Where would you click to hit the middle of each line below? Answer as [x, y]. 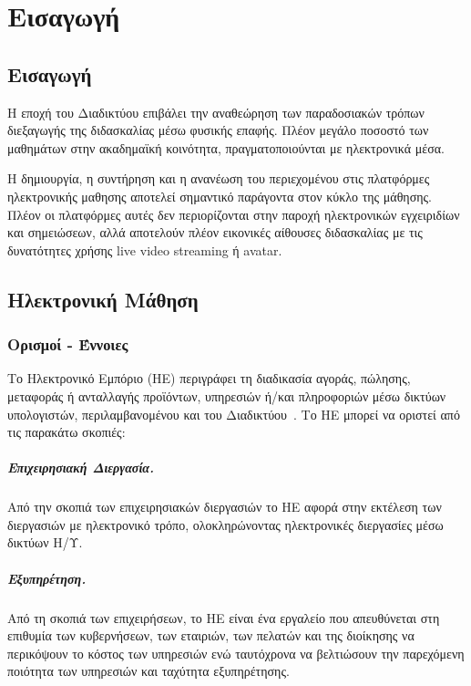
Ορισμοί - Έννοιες [68, 344]
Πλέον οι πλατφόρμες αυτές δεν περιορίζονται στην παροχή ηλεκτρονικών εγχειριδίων [234, 214]
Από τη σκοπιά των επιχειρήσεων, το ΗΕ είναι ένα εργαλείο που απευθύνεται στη [224, 617]
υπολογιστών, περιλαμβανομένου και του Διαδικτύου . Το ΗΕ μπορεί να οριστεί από [234, 414]
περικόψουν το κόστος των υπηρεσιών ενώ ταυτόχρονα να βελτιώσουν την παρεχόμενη [236, 653]
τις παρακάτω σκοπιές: [67, 432]
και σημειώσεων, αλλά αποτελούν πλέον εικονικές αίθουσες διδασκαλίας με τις [215, 232]
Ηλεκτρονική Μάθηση [103, 299]
